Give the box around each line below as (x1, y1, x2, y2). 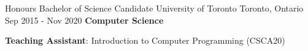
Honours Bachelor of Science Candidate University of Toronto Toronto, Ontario (5, 2, 304, 14)
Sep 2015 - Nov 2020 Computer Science (5, 13, 164, 26)
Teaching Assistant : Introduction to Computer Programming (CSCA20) (5, 34, 285, 47)
